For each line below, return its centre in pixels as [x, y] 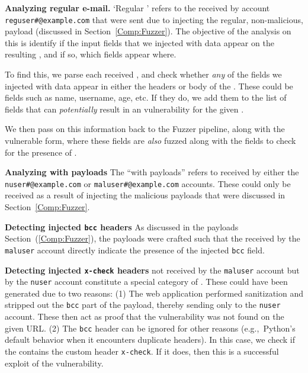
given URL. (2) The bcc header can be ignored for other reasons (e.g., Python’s [150, 328]
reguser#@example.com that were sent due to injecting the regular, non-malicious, [154, 19]
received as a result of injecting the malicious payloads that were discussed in [145, 195]
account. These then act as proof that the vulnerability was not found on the [145, 316]
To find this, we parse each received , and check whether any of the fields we [143, 74]
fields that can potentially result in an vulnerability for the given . [124, 109]
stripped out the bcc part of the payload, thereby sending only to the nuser [143, 305]
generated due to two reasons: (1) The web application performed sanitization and [154, 293]
